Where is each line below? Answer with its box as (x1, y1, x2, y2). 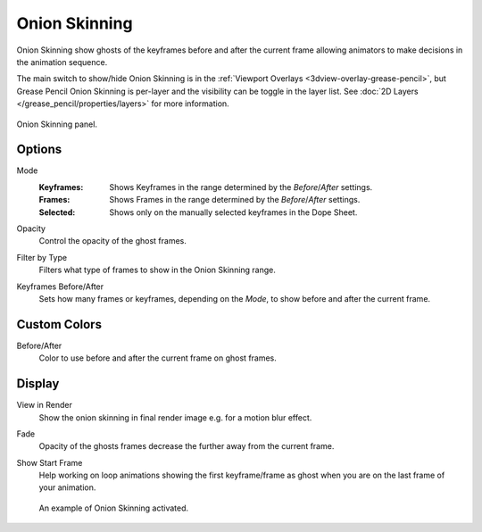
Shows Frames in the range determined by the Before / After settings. (109, 195, 361, 205)
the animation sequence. (16, 56, 108, 67)
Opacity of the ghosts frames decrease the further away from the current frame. (38, 441, 335, 452)
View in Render (16, 400, 73, 411)
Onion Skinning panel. (16, 119, 98, 129)
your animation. (38, 482, 96, 493)
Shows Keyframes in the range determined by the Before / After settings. (109, 181, 373, 192)
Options (16, 142, 62, 157)
